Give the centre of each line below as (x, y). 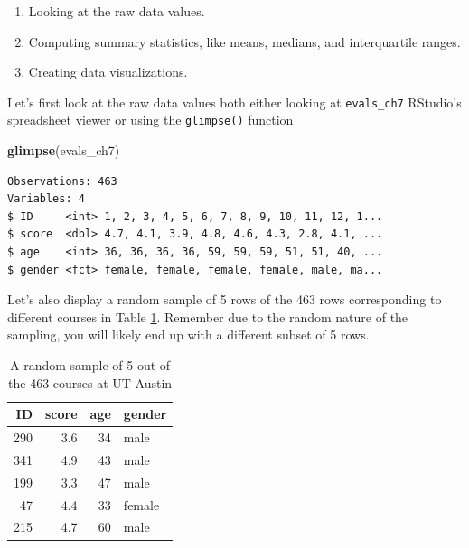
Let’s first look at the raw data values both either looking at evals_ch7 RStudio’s (234, 102)
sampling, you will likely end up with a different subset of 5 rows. (188, 334)
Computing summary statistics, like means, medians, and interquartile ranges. (244, 41)
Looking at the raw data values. (117, 11)
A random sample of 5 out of (90, 365)
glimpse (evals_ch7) (64, 150)
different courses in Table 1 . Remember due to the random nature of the (208, 316)
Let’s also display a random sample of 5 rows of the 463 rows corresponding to (225, 299)
